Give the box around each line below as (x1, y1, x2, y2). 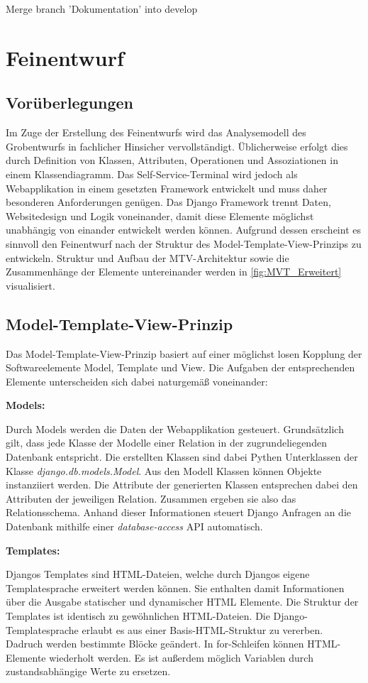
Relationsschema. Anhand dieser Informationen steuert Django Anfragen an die (6, 505, 351, 520)
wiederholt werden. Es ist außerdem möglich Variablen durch (49, 650, 313, 665)
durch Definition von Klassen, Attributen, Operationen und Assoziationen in (6, 153, 338, 168)
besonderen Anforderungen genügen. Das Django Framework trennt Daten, (6, 195, 331, 209)
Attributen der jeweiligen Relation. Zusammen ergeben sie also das (6, 491, 296, 506)
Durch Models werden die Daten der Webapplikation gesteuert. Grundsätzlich (6, 421, 344, 436)
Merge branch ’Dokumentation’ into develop (6, 1, 198, 16)
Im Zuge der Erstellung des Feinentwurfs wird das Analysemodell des (6, 125, 306, 140)
